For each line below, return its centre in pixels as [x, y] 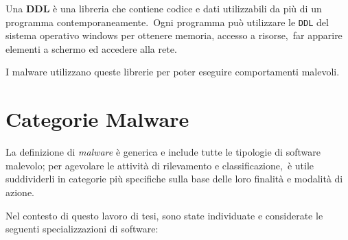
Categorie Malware [97, 119]
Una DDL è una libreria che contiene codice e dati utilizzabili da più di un [164, 8]
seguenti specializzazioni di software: [82, 229]
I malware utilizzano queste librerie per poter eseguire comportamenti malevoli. [173, 72]
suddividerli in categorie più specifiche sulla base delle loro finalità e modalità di [174, 179]
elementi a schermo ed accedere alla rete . [91, 48]
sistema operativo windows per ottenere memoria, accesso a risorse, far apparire [174, 35]
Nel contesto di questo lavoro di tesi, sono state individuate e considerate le [164, 215]
